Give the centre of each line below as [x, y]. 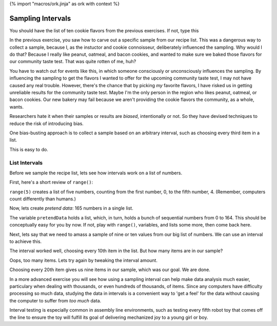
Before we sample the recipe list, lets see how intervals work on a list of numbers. [96, 173]
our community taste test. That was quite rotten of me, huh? [73, 62]
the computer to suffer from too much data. [55, 300]
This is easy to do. [29, 149]
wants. [17, 107]
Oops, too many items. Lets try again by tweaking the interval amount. [83, 260]
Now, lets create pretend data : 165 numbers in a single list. [71, 208]
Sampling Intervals [40, 18]
